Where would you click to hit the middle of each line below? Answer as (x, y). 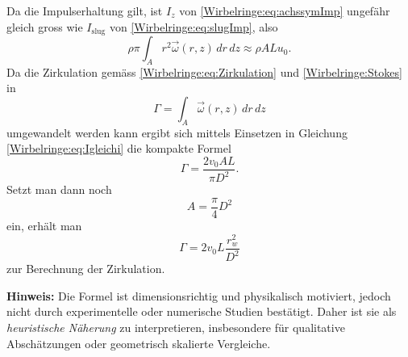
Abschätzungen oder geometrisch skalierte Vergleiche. (139, 343)
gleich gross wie (45, 26)
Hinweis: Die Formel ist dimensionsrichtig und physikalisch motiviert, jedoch (199, 295)
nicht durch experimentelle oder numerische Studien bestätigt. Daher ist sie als (202, 311)
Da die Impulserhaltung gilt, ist (85, 10)
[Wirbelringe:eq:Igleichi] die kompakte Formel (119, 148)
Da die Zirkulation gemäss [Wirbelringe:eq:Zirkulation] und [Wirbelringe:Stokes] (204, 71)
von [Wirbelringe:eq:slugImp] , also (194, 26)
